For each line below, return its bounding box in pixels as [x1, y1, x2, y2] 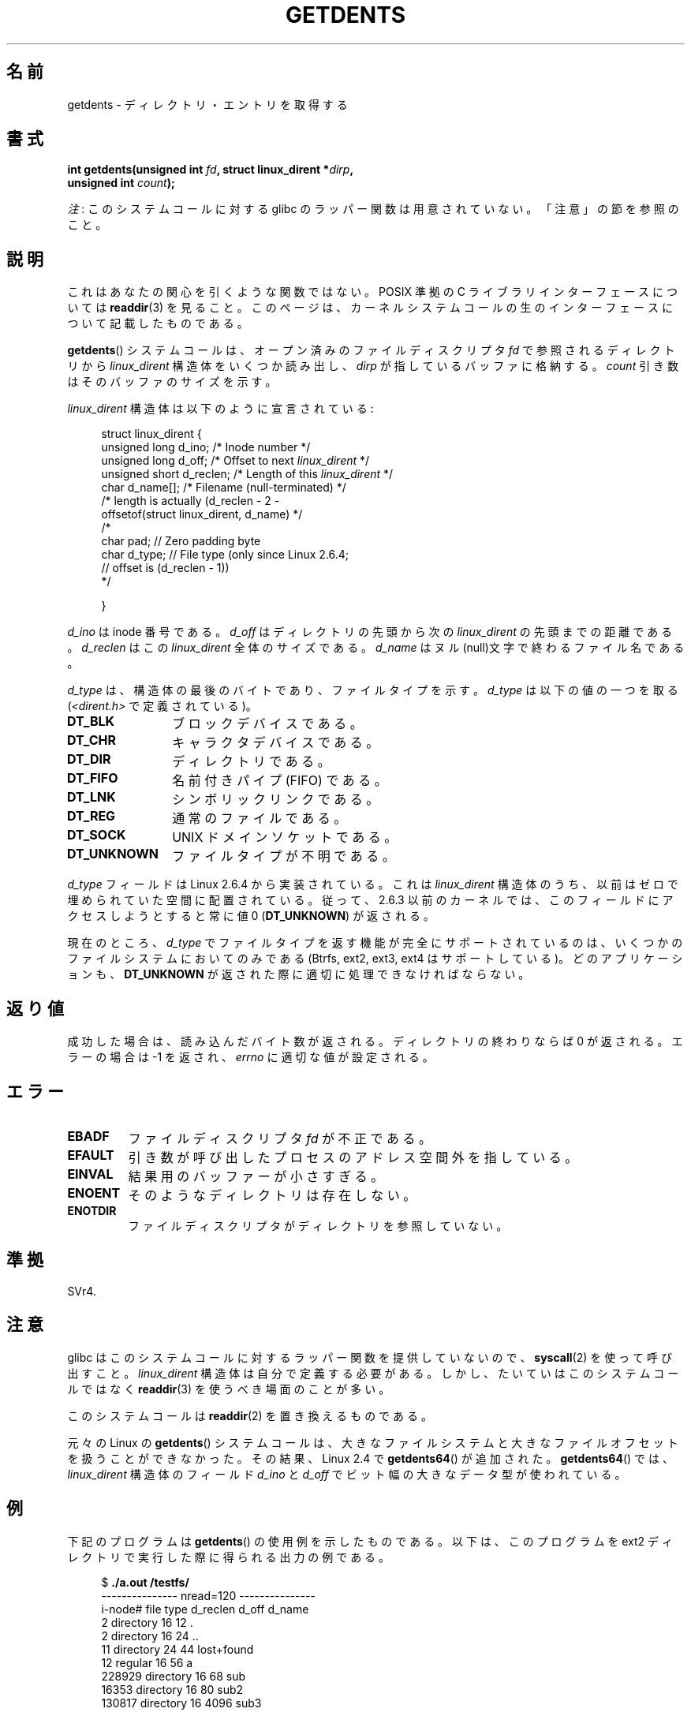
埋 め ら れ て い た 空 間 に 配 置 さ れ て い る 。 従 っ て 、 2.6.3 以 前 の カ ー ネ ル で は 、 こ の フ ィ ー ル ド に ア [67, 893, 674, 907]
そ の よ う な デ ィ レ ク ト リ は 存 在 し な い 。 [128, 1187, 416, 1203]
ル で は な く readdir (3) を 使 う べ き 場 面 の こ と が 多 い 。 [67, 1381, 390, 1396]
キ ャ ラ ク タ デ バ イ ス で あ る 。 [172, 735, 379, 751]
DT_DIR [66, 751, 111, 768]
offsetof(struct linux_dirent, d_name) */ [101, 507, 303, 522]
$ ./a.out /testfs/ [101, 1575, 189, 1589]
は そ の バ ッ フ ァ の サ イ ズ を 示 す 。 [67, 375, 277, 389]
